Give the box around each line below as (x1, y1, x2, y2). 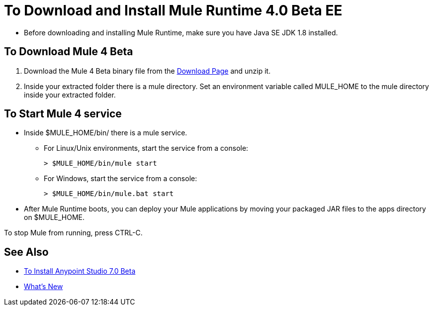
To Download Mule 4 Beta (4, 45, 133, 58)
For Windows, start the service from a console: (44, 174, 197, 183)
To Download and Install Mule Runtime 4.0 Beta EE (4, 2, 343, 19)
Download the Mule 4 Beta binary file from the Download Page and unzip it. (24, 66, 271, 75)
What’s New (24, 282, 63, 291)
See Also (4, 245, 49, 258)
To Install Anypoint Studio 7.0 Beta (24, 267, 136, 276)
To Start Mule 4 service (4, 107, 122, 120)
